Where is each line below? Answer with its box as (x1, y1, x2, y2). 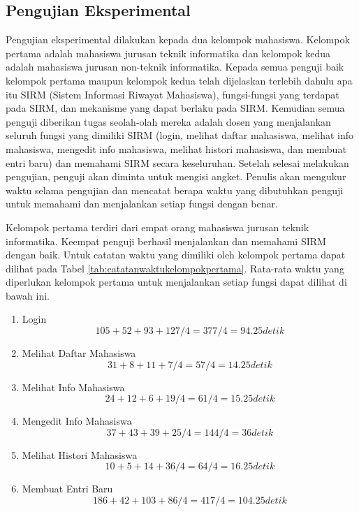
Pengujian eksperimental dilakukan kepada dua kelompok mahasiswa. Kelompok (6, 32, 350, 47)
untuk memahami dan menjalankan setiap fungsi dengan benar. (6, 196, 278, 211)
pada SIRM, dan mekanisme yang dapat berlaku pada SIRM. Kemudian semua (6, 101, 345, 115)
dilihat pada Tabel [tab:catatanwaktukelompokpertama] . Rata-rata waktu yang (6, 261, 344, 275)
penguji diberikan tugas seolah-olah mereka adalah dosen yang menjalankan (6, 114, 331, 129)
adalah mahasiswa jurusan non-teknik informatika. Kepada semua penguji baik (6, 59, 344, 74)
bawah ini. (6, 288, 50, 302)
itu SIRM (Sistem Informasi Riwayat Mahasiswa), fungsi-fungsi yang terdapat (6, 87, 339, 101)
